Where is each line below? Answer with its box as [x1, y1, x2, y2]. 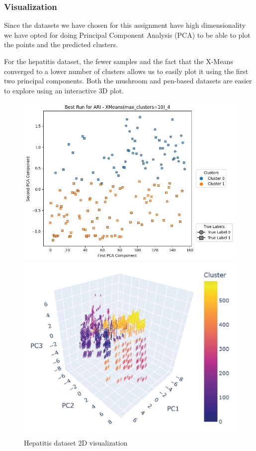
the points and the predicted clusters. [4, 39, 118, 50]
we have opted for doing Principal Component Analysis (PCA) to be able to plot [4, 29, 251, 40]
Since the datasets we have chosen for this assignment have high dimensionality [4, 20, 246, 30]
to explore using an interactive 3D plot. [4, 85, 124, 95]
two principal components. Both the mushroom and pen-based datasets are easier [4, 75, 252, 86]
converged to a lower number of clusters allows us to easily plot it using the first [4, 66, 249, 76]
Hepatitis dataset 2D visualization [24, 438, 128, 448]
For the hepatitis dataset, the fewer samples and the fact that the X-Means [4, 56, 233, 66]
